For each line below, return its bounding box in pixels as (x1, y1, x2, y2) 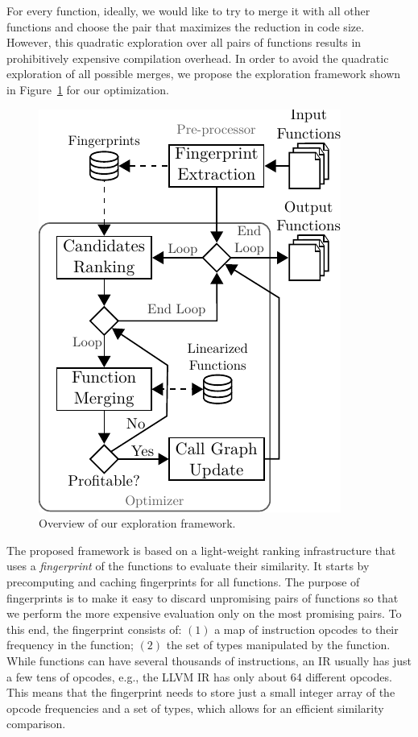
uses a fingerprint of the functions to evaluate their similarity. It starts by (6, 557, 370, 574)
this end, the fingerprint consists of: (6, 620, 182, 637)
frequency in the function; (6, 636, 134, 653)
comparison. (6, 715, 66, 732)
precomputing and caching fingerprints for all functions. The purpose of (6, 573, 360, 590)
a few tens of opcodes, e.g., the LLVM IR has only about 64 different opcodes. (6, 668, 392, 685)
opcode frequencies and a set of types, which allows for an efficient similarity (6, 699, 384, 716)
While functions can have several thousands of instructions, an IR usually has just (6, 652, 412, 669)
